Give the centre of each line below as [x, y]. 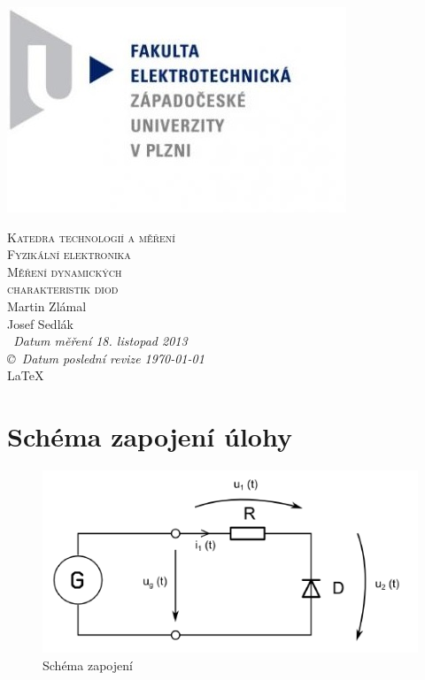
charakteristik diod [63, 289]
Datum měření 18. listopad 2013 [100, 341]
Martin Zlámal [47, 306]
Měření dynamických [65, 271]
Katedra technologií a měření [91, 237]
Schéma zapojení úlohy [150, 436]
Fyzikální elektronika [69, 254]
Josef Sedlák [40, 323]
